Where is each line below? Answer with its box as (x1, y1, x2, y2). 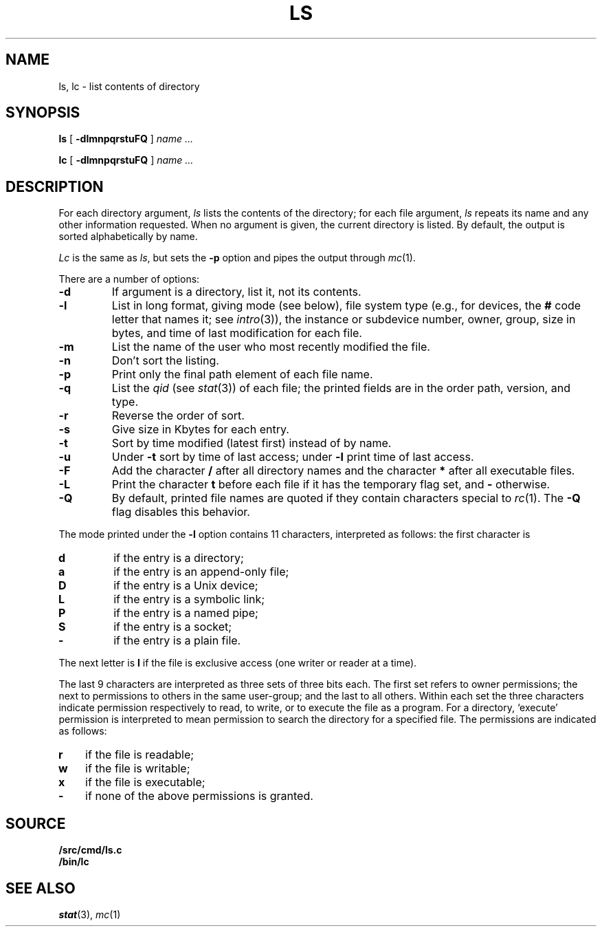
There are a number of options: (58, 273, 200, 285)
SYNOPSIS (5, 104, 80, 122)
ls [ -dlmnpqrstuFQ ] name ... (58, 133, 194, 145)
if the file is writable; (85, 761, 190, 776)
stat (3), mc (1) (58, 908, 121, 920)
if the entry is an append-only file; (113, 565, 289, 579)
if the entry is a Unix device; (113, 578, 258, 593)
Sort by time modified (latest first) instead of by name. (111, 436, 392, 451)
